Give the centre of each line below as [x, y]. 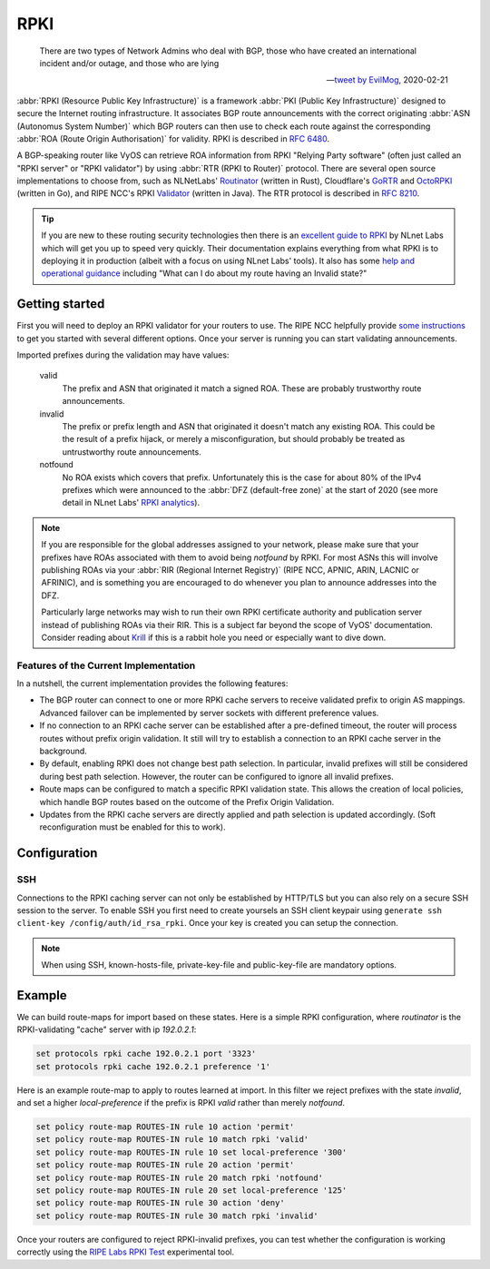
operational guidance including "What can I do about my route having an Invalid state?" [204, 273]
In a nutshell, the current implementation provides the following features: [152, 684]
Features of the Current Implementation [106, 665]
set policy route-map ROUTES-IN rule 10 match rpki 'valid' [172, 1140]
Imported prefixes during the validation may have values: [123, 355]
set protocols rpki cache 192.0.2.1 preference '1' [153, 1066]
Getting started [61, 304]
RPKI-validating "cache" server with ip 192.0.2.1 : [107, 1029]
